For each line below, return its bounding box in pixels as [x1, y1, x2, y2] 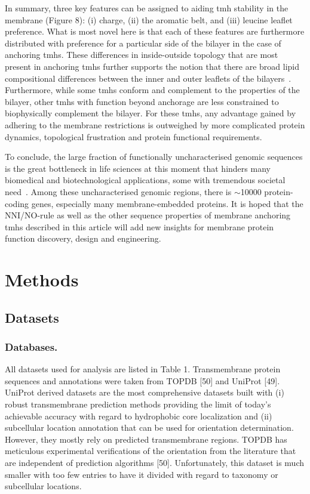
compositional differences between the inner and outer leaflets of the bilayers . [5, 72, 291, 84]
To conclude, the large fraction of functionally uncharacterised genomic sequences [5, 150, 303, 163]
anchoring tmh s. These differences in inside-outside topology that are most [5, 48, 278, 61]
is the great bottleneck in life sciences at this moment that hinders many [5, 162, 271, 174]
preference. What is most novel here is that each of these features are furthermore [5, 25, 305, 38]
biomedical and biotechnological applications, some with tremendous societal [5, 174, 286, 186]
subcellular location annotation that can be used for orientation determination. [5, 421, 294, 434]
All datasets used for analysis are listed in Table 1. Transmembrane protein [5, 363, 281, 375]
